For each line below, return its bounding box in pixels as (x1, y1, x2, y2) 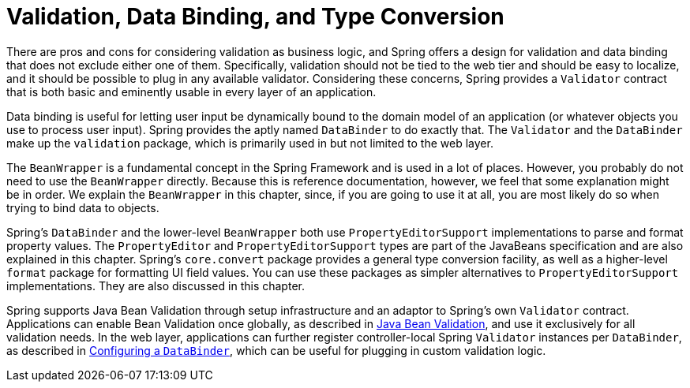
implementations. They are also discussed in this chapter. (6, 278, 305, 293)
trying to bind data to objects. (6, 200, 159, 215)
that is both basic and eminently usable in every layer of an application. (6, 84, 377, 99)
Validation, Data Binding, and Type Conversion (6, 3, 504, 30)
